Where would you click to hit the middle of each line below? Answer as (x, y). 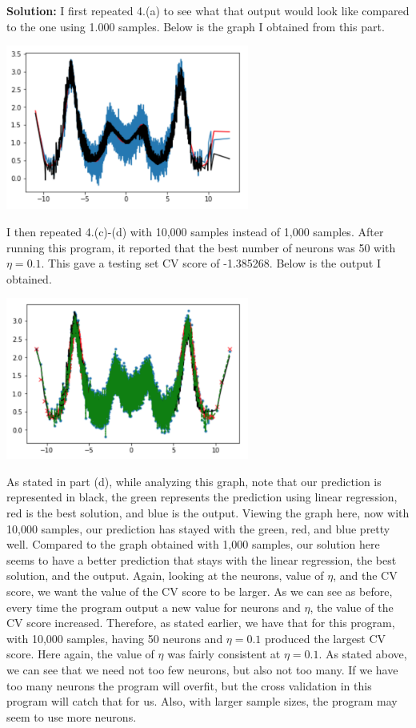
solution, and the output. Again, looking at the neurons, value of (165, 575)
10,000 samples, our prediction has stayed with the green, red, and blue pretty (198, 528)
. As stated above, (363, 654)
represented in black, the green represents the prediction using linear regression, (202, 497)
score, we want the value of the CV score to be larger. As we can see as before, (200, 591)
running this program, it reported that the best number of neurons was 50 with (201, 247)
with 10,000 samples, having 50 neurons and (115, 638)
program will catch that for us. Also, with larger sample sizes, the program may (202, 701)
